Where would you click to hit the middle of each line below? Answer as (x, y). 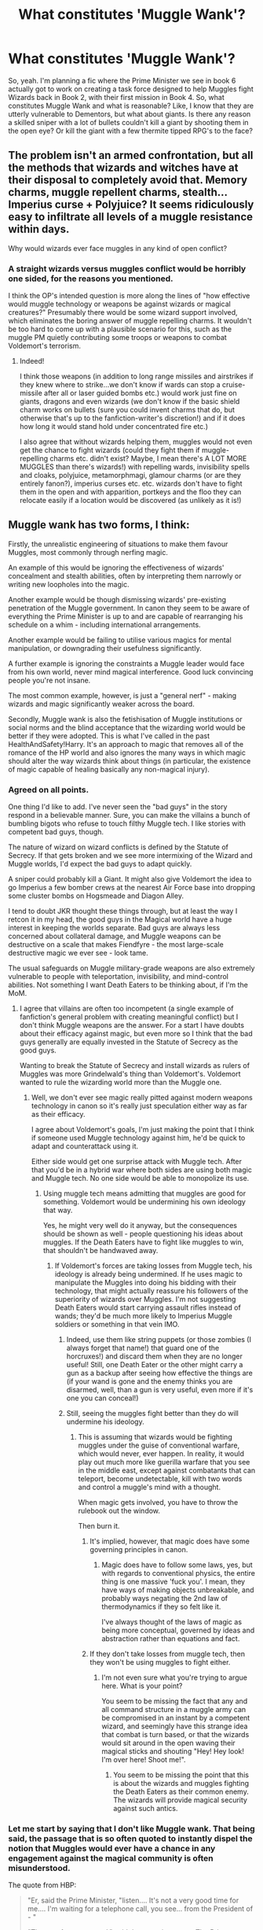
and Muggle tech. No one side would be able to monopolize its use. (140, 1178)
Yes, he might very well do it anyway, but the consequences (140, 1226)
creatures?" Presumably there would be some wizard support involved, (123, 312)
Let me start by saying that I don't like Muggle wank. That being (131, 1829)
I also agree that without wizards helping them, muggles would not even (136, 442)
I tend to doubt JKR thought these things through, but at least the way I (123, 911)
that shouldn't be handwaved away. (100, 1251)
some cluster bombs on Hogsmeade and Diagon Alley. (96, 896)
